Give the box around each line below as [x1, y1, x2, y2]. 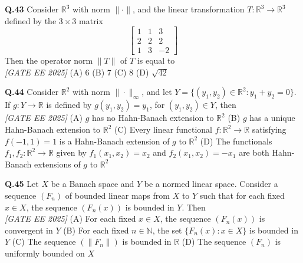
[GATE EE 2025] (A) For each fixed [5, 212, 136, 225]
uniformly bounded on [5, 247, 85, 259]
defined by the [5, 14, 57, 27]
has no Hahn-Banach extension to [91, 111, 214, 124]
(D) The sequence [182, 235, 246, 248]
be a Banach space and [51, 177, 134, 190]
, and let [141, 86, 172, 98]
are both [239, 146, 269, 159]
